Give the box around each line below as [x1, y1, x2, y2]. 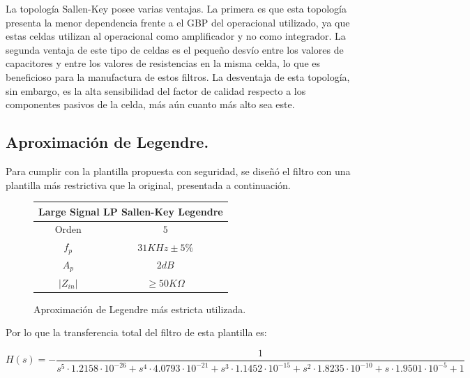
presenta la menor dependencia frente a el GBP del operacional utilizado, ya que [6, 15, 350, 29]
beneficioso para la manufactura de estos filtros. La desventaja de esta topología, [6, 69, 350, 84]
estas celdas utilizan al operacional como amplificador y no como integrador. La [6, 29, 346, 43]
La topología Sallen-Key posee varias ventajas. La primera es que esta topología [6, 1, 347, 15]
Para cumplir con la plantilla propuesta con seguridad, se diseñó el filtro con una [6, 163, 351, 178]
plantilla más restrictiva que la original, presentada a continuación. [6, 177, 291, 192]
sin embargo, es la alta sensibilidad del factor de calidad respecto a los [6, 83, 306, 98]
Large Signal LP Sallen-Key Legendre [38, 204, 223, 218]
